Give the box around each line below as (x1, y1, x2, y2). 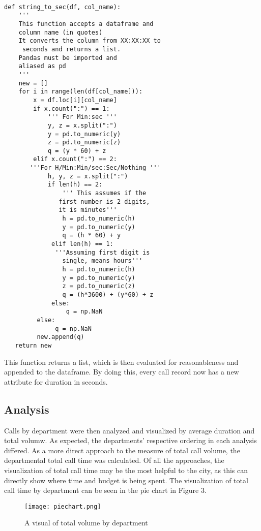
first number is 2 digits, (59, 198, 150, 205)
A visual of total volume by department (24, 517, 148, 528)
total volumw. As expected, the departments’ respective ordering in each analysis (4, 435, 257, 446)
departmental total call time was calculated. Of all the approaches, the (4, 455, 224, 465)
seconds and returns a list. (22, 45, 121, 53)
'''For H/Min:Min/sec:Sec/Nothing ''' (30, 164, 161, 172)
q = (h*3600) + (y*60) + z (62, 291, 154, 298)
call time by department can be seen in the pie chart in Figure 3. (4, 485, 207, 495)
